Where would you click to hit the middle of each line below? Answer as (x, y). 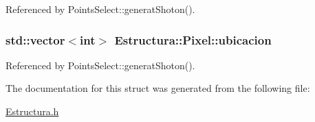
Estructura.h (32, 111)
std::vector (35, 39)
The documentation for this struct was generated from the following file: (158, 88)
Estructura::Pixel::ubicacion (193, 39)
